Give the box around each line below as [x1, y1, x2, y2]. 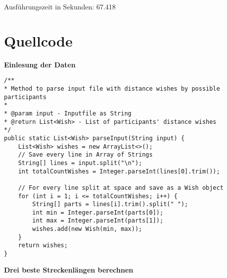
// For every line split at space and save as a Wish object [18, 184, 224, 191]
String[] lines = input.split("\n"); [18, 159, 142, 167]
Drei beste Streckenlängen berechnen [4, 264, 134, 275]
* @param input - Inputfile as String [4, 110, 132, 117]
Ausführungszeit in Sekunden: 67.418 [4, 1, 116, 11]
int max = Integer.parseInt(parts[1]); [32, 217, 164, 224]
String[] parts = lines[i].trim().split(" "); [32, 201, 188, 208]
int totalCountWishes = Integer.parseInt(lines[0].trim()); [18, 167, 220, 175]
